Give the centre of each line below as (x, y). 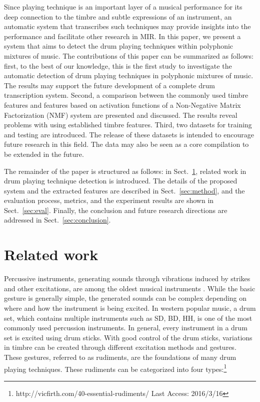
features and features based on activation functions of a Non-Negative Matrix (122, 105)
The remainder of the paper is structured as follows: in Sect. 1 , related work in (125, 171)
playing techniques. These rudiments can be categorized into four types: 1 (115, 368)
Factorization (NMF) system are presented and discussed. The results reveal (121, 115)
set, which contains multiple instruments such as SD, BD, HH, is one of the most (128, 318)
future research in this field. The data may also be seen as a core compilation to (126, 144)
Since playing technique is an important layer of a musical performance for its (123, 7)
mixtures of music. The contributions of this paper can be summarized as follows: (129, 55)
